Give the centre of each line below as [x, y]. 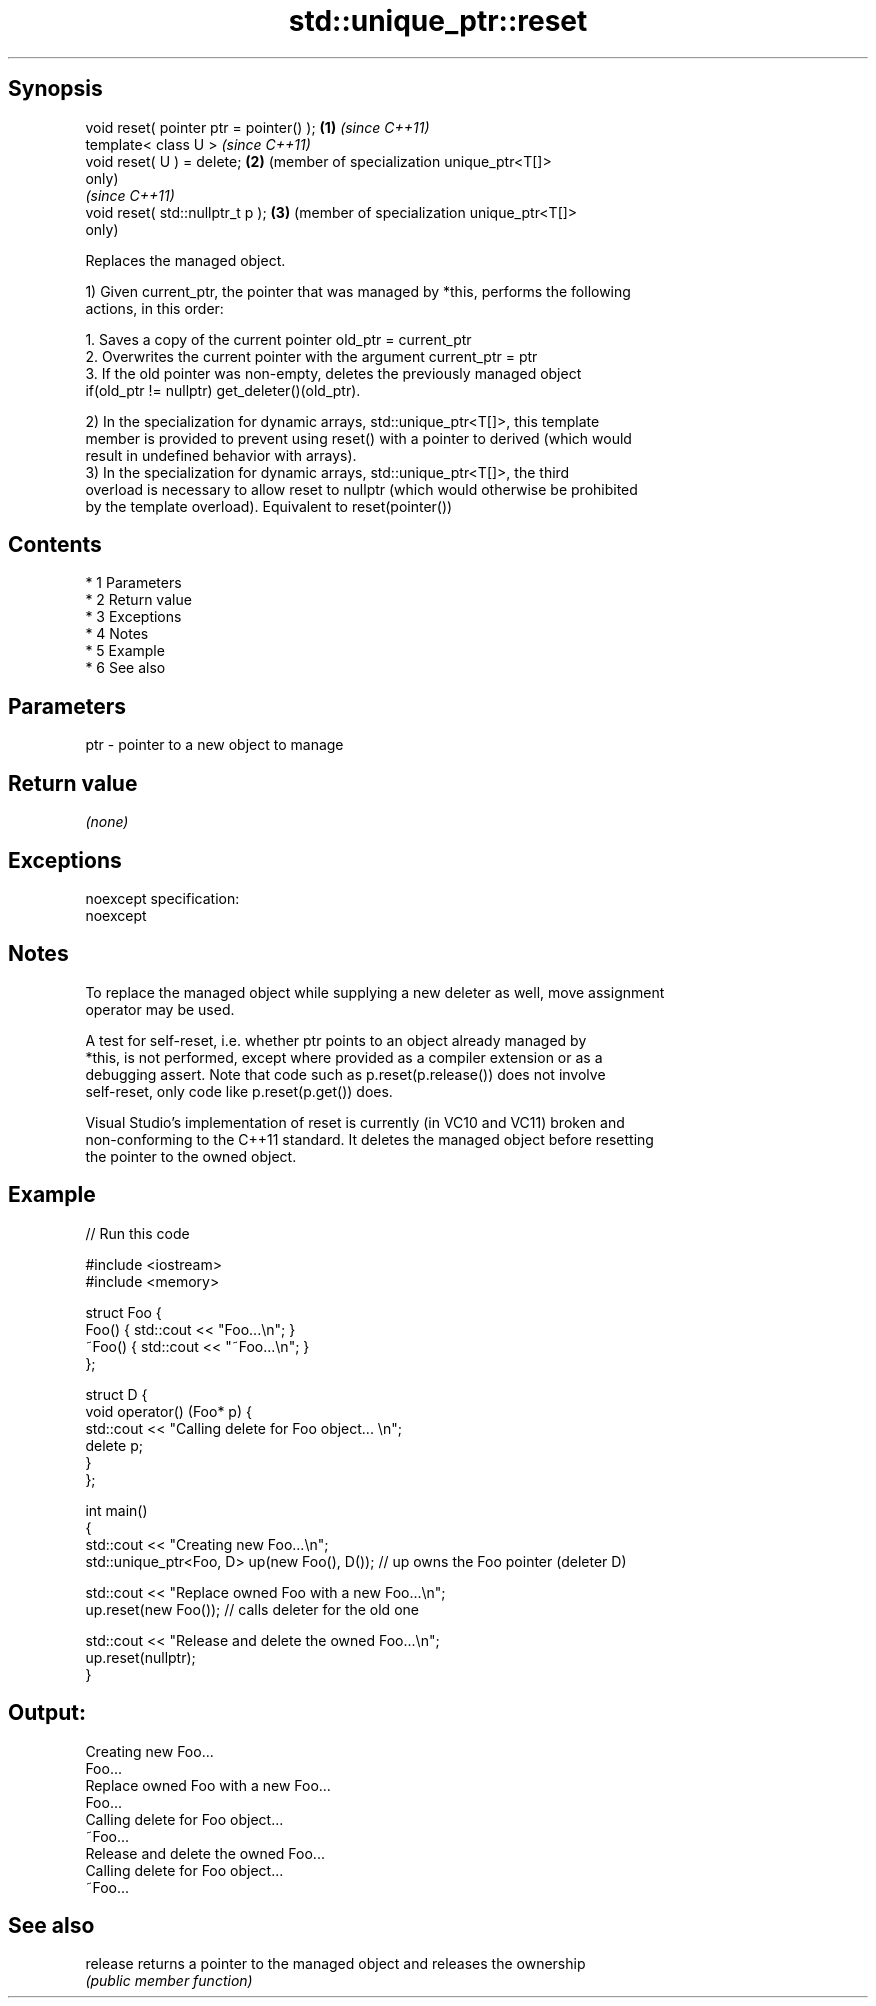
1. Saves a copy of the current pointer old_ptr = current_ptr [278, 339]
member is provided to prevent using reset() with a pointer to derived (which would [358, 438]
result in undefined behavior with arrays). [221, 455]
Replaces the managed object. [185, 260]
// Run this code [137, 1233]
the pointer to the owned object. [191, 1156]
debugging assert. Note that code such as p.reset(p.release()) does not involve [345, 1074]
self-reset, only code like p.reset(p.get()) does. [239, 1091]
